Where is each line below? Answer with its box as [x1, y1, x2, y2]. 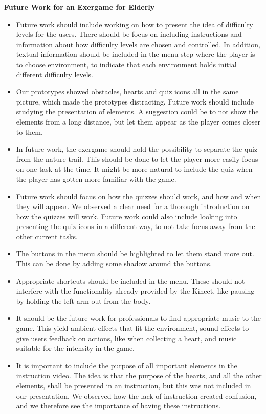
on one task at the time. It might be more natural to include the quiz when [16, 163, 253, 174]
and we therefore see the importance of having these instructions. [16, 400, 221, 411]
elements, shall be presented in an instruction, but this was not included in [16, 380, 251, 390]
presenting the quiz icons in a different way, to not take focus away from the [16, 221, 255, 232]
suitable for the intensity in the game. [16, 343, 135, 354]
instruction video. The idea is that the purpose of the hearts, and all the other [16, 370, 262, 381]
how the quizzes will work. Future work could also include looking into [16, 211, 237, 221]
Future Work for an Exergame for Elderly [4, 2, 155, 12]
